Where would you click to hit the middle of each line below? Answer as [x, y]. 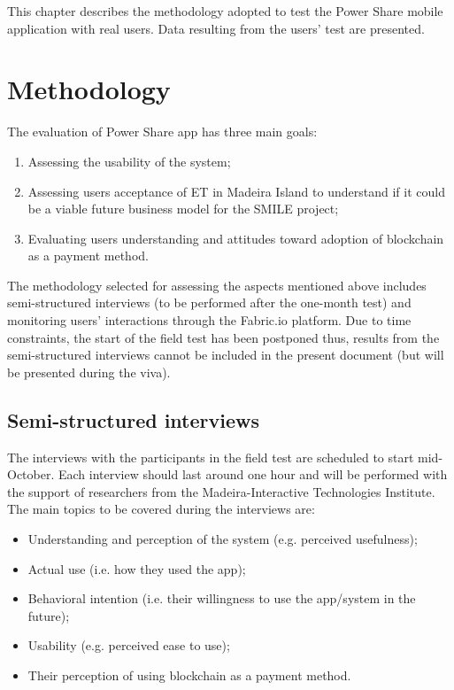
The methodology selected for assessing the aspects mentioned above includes [217, 285]
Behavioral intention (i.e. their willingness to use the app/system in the [222, 598]
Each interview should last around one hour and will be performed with [253, 474]
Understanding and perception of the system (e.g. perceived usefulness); [223, 539]
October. [31, 474]
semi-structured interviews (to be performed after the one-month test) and [209, 302]
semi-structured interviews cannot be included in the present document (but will [226, 355]
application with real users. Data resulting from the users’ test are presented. [216, 28]
